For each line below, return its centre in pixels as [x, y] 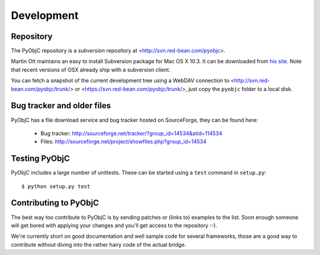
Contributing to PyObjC [55, 203]
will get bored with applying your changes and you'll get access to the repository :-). [114, 225]
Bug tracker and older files [61, 106]
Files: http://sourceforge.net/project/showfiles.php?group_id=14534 [124, 141]
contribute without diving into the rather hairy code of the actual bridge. [99, 244]
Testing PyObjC [41, 159]
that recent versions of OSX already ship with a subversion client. [91, 70]
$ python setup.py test [56, 186]
